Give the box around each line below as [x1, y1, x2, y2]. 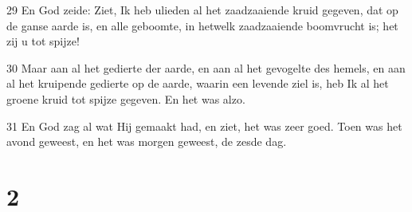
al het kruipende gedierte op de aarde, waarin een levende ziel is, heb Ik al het [6, 75, 389, 92]
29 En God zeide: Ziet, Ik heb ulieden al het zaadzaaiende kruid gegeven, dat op [6, 2, 398, 18]
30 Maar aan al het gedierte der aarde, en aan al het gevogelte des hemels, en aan [6, 59, 406, 76]
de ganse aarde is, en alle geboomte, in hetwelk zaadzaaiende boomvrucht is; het [6, 17, 398, 33]
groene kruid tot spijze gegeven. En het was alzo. [6, 90, 245, 107]
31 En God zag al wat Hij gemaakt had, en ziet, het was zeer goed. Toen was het [6, 117, 402, 134]
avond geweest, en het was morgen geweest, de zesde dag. [6, 133, 287, 150]
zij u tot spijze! [6, 33, 80, 49]
